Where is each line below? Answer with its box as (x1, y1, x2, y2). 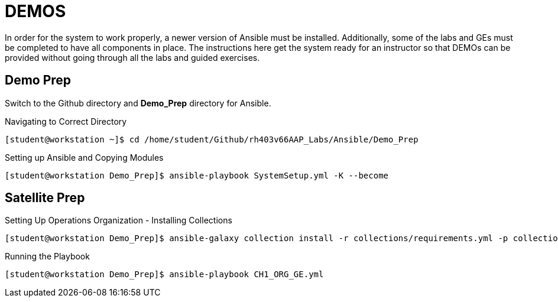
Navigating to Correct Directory (5, 116, 127, 126)
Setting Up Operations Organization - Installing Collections (5, 215, 232, 226)
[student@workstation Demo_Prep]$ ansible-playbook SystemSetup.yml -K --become (5, 170, 389, 180)
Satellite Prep (5, 190, 85, 206)
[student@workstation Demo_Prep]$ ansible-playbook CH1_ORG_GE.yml (5, 269, 324, 280)
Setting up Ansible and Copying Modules (5, 152, 164, 163)
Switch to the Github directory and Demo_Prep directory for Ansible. (5, 98, 271, 108)
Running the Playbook (5, 251, 90, 262)
